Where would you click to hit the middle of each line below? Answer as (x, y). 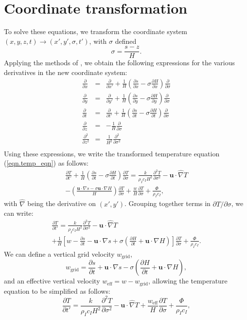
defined (126, 41)
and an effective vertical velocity (52, 281)
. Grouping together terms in (168, 203)
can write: (19, 213)
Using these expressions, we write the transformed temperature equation (112, 153)
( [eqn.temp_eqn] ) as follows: (46, 163)
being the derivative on (62, 203)
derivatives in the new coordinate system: (66, 72)
